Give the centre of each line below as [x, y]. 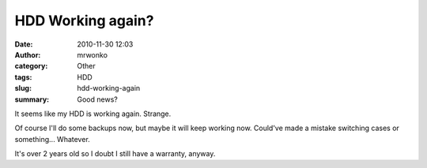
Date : [24, 44]
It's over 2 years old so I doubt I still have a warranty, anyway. [115, 154]
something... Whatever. [52, 139]
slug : [23, 88]
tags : [23, 77]
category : [31, 66]
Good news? [97, 99]
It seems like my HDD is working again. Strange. [93, 114]
